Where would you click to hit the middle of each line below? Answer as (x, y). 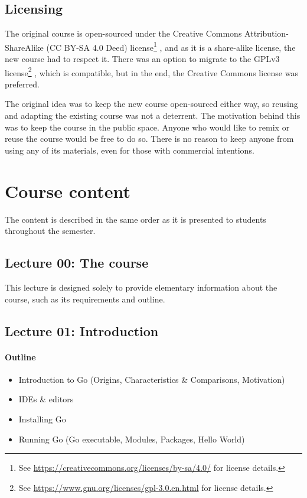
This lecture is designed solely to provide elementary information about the (141, 287)
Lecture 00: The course (77, 263)
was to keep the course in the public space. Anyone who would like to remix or (147, 127)
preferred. (22, 84)
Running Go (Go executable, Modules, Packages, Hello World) (132, 439)
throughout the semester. (50, 231)
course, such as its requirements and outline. (85, 299)
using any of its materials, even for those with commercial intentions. (130, 150)
